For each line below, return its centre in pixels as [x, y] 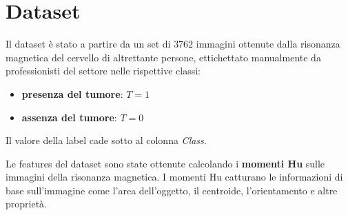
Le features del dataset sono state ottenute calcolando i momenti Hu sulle [165, 163]
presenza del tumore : [72, 93]
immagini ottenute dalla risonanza [268, 44]
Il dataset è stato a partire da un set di [88, 44]
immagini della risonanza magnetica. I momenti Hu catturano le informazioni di [174, 177]
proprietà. [26, 204]
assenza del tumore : [69, 117]
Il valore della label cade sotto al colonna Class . [106, 140]
